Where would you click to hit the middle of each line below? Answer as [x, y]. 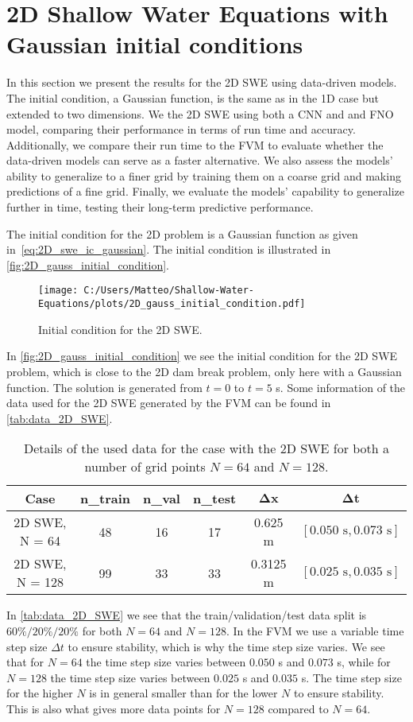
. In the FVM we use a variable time [315, 630]
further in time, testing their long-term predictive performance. [160, 207]
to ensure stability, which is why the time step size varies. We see [226, 646]
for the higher [40, 693]
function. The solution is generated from [104, 387]
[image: [58, 291]
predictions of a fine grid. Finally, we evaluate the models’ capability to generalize [205, 191]
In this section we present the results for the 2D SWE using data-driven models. [202, 82]
